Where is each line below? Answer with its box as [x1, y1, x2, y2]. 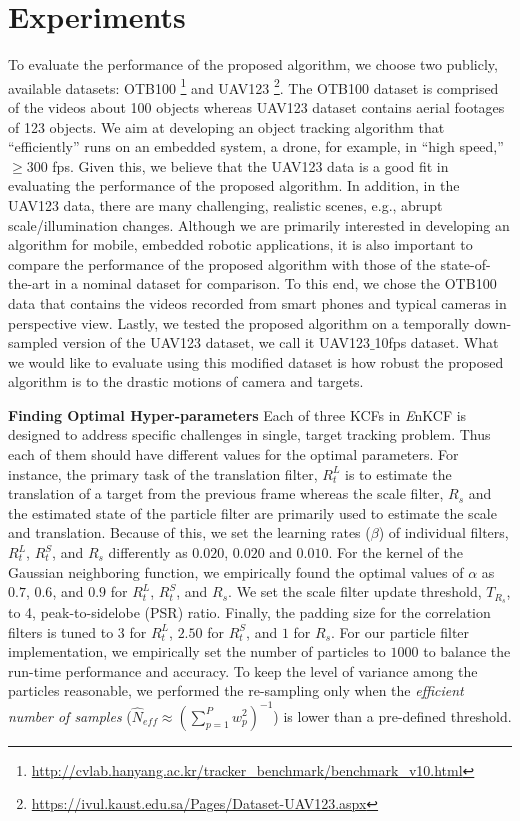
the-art [8, 273, 51, 294]
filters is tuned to [8, 621, 114, 642]
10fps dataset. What [374, 332, 499, 353]
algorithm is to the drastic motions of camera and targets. [8, 371, 364, 392]
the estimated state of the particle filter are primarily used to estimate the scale [8, 502, 497, 523]
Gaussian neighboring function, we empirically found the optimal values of [8, 561, 464, 582]
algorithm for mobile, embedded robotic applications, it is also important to [8, 234, 473, 255]
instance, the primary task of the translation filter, [8, 463, 318, 484]
